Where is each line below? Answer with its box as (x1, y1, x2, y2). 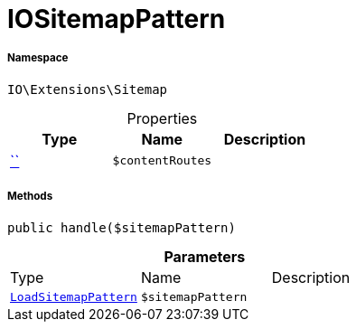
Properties (126, 108, 198, 127)
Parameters (164, 247, 246, 266)
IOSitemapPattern (7, 4, 226, 34)
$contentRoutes (112, 154, 212, 168)
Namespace (7, 52, 69, 65)
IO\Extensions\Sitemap (7, 81, 168, 97)
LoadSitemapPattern (10, 289, 137, 304)
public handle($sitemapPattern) (7, 220, 236, 235)
